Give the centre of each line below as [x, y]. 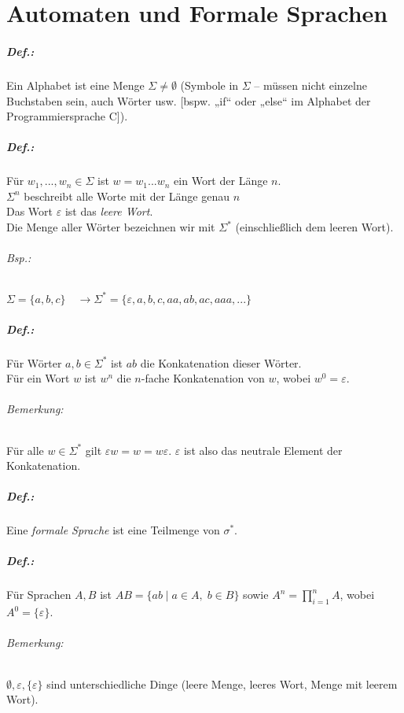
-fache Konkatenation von [203, 378]
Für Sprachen [39, 595]
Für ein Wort [38, 378]
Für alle [25, 450]
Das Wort [30, 211]
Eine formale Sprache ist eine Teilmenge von [113, 530]
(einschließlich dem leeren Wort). [314, 227]
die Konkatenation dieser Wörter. [221, 362]
